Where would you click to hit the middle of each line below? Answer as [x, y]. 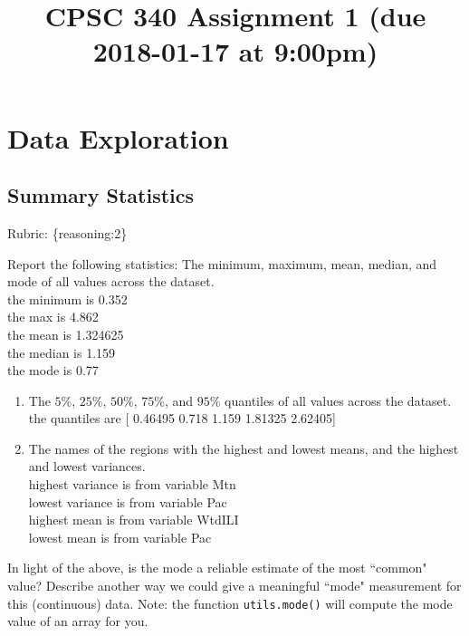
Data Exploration [118, 137]
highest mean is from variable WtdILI [134, 520]
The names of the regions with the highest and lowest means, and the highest [244, 448]
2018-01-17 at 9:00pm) [235, 51]
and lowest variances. [87, 466]
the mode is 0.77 [53, 370]
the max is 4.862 [53, 317]
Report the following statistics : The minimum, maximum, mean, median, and [222, 263]
